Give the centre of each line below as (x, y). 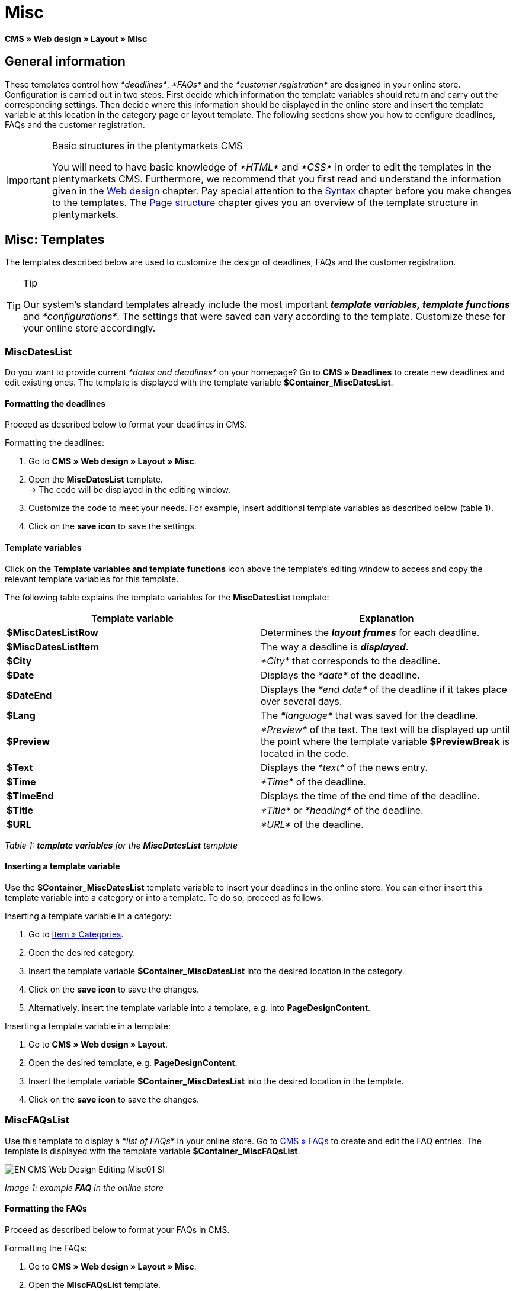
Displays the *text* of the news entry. (344, 767)
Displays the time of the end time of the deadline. (371, 796)
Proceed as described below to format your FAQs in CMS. (117, 1229)
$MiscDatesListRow (52, 632)
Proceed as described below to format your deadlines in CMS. (126, 425)
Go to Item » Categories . (76, 934)
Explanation (387, 618)
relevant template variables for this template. (92, 579)
